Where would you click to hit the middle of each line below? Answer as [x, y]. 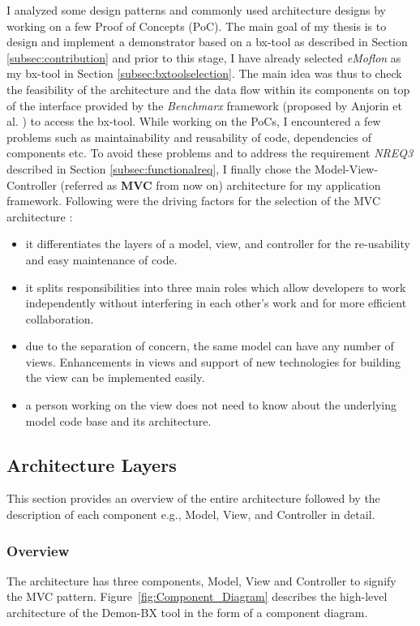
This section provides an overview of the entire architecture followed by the [193, 498]
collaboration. [60, 318]
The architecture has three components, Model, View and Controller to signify [201, 580]
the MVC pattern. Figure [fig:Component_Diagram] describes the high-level [197, 596]
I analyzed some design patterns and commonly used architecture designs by [196, 10]
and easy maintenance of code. [101, 259]
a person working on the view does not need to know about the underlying [211, 405]
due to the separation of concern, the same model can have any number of [210, 346]
